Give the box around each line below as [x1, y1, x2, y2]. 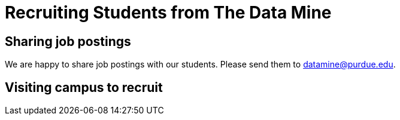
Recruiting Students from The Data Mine [5, 2, 332, 23]
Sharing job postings [5, 33, 131, 49]
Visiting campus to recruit [5, 79, 163, 95]
